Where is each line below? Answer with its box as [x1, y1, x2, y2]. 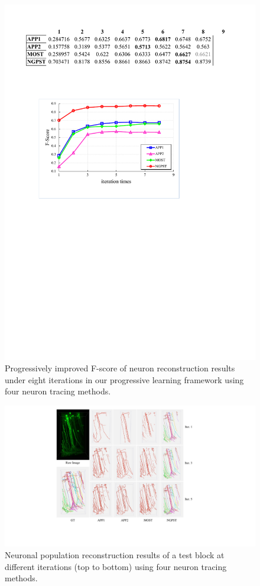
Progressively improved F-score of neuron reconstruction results [5, 362, 235, 374]
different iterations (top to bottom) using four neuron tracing [5, 560, 227, 572]
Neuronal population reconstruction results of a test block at [5, 548, 225, 561]
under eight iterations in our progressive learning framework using [5, 373, 244, 386]
